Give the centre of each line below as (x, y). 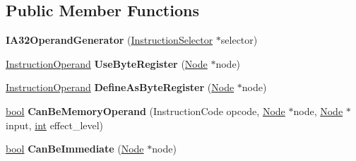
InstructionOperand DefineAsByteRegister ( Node (120, 87)
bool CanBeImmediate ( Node (75, 149)
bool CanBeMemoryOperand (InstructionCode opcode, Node (146, 111)
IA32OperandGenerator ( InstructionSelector (109, 40)
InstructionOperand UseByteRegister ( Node (107, 63)
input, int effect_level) (55, 125)
